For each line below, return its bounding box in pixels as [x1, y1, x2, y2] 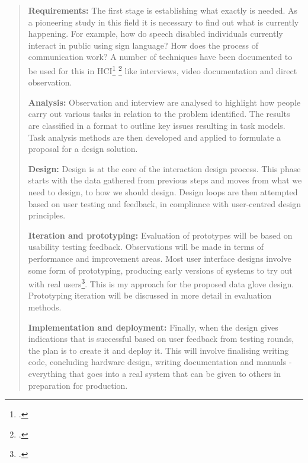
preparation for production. [28, 379, 128, 391]
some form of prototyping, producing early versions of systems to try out [28, 264, 293, 276]
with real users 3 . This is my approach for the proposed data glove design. [28, 276, 294, 290]
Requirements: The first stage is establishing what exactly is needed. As [28, 4, 298, 16]
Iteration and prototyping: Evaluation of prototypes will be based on [28, 229, 293, 241]
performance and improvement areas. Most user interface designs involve [28, 252, 291, 264]
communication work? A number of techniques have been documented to [28, 50, 293, 63]
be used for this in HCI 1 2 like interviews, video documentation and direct [28, 62, 297, 77]
